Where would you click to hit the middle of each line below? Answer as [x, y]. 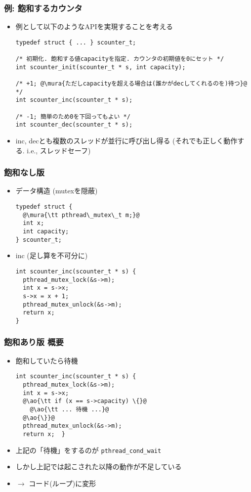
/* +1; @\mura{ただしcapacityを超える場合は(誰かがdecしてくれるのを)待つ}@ [131, 84]
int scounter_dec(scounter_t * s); [74, 125]
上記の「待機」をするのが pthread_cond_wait [88, 450]
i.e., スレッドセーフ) [59, 150]
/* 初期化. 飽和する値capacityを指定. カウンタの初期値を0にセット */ [120, 59]
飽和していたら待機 [47, 360]
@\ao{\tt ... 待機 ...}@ [69, 409]
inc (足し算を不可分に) [52, 255]
